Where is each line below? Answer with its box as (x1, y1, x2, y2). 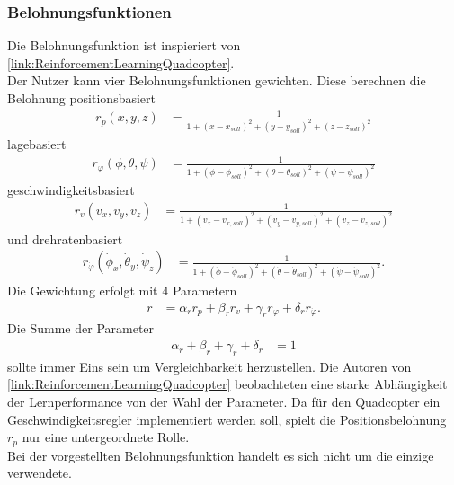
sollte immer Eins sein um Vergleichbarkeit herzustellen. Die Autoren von (7, 357, 412, 375)
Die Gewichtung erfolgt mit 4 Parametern (7, 281, 237, 300)
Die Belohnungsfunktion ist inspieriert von (7, 36, 241, 55)
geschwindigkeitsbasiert (7, 181, 135, 199)
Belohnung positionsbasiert (7, 89, 156, 107)
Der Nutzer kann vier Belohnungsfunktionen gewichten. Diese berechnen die (7, 71, 426, 90)
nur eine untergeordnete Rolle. (22, 428, 190, 446)
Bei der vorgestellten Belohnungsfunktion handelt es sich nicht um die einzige (7, 445, 434, 464)
